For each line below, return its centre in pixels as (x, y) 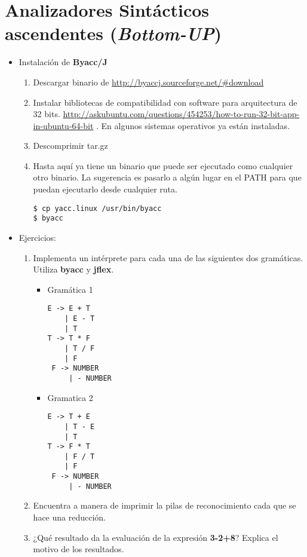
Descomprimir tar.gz (70, 146)
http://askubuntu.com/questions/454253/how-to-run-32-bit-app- (181, 114)
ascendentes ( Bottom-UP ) (113, 33)
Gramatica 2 (70, 397)
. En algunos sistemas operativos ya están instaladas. (193, 125)
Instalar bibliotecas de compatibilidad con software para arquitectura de (165, 102)
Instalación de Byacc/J (63, 62)
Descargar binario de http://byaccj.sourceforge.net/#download (148, 82)
